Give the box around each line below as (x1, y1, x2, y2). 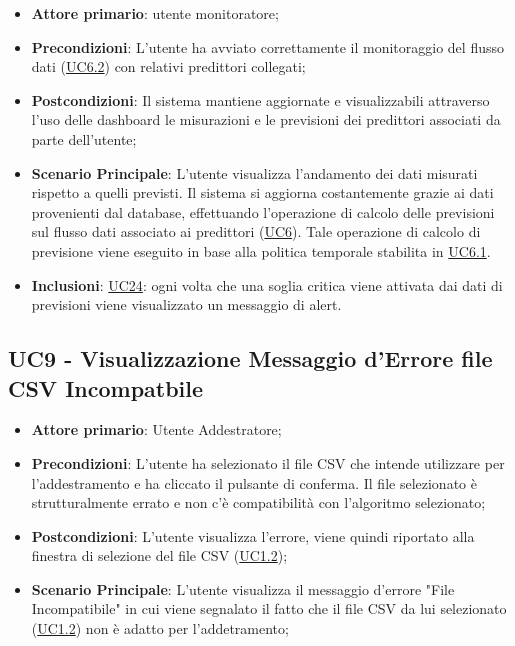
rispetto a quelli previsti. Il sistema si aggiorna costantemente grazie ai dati (31, 182, 494, 203)
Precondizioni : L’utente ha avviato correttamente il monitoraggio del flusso (31, 36, 504, 57)
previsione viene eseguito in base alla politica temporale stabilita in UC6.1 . (31, 240, 491, 261)
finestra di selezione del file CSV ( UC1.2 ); (31, 545, 288, 566)
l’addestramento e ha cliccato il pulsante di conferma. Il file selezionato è (31, 472, 477, 493)
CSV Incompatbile (8, 372, 204, 403)
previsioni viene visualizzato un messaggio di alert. (31, 294, 342, 315)
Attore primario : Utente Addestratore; (31, 419, 282, 440)
